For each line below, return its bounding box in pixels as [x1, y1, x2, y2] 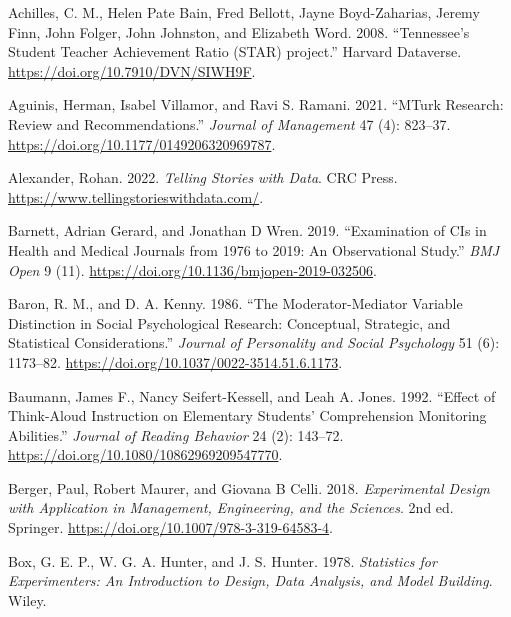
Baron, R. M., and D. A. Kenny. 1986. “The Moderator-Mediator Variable [8, 293, 463, 314]
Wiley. [8, 589, 47, 610]
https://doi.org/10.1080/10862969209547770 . [8, 444, 283, 465]
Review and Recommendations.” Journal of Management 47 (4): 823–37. [8, 113, 451, 134]
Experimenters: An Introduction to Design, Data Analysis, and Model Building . [8, 570, 493, 591]
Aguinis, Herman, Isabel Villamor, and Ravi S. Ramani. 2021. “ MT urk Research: [8, 94, 504, 115]
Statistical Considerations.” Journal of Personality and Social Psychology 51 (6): [8, 332, 500, 353]
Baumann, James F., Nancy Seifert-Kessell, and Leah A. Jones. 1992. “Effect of [8, 385, 496, 406]
